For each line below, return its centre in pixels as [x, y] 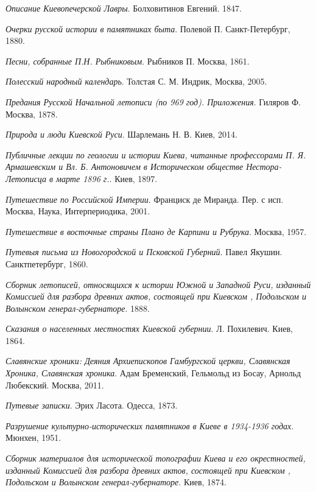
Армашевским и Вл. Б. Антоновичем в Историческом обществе [125, 167]
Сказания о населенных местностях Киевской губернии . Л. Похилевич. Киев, [149, 329]
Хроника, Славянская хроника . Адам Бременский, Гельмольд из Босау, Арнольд [153, 373]
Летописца [26, 178]
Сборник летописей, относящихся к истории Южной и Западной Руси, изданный [158, 284]
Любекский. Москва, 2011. [55, 385]
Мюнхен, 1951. [33, 438]
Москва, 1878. [32, 114]
